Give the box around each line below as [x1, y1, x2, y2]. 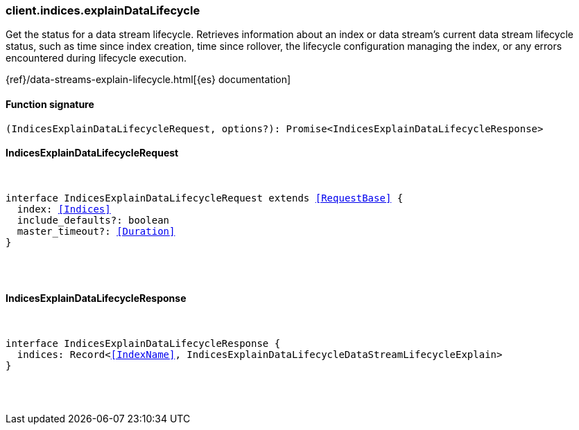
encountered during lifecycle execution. [6, 52, 187, 64]
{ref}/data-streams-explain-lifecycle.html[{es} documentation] [6, 73, 291, 86]
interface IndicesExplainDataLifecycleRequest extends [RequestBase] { [6, 192, 404, 204]
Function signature [6, 98, 94, 110]
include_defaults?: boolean [17, 214, 170, 226]
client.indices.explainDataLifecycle [6, 3, 200, 17]
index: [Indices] [17, 203, 111, 215]
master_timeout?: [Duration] [17, 225, 175, 237]
